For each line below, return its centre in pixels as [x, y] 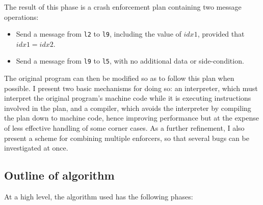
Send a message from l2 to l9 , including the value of [99, 34]
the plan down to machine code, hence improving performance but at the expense [131, 118]
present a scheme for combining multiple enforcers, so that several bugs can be [127, 138]
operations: [21, 17]
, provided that [221, 34]
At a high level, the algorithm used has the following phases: [99, 197]
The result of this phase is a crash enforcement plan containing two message [123, 7]
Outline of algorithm [59, 175]
